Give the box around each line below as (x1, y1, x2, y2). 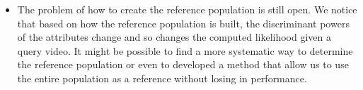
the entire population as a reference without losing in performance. (17, 70, 307, 85)
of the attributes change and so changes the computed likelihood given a (17, 30, 332, 44)
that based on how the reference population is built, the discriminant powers (17, 15, 350, 30)
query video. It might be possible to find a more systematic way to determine (17, 43, 353, 58)
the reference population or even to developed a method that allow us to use (17, 57, 349, 72)
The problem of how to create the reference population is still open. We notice (17, 2, 357, 16)
